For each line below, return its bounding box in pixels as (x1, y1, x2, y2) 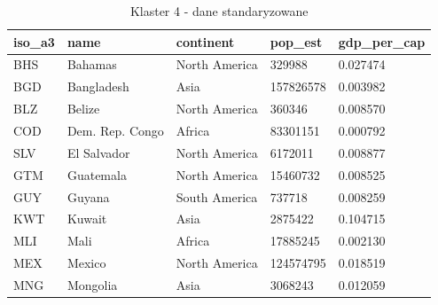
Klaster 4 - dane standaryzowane (129, 2, 309, 20)
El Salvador (66, 143, 130, 161)
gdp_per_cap (338, 32, 426, 51)
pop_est (270, 32, 323, 51)
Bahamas (66, 55, 117, 74)
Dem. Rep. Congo (66, 121, 164, 139)
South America (176, 187, 258, 206)
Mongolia (66, 275, 118, 293)
